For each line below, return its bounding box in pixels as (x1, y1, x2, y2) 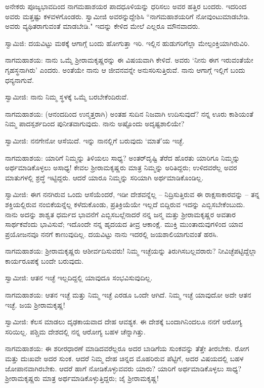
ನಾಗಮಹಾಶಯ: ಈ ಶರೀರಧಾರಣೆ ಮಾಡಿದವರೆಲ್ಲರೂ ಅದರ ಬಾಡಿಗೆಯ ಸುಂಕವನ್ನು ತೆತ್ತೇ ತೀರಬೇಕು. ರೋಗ (5, 343, 249, 354)
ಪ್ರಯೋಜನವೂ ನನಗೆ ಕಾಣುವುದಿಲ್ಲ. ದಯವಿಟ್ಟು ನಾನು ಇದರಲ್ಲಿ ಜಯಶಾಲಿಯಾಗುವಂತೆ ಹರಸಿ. (5, 228, 218, 239)
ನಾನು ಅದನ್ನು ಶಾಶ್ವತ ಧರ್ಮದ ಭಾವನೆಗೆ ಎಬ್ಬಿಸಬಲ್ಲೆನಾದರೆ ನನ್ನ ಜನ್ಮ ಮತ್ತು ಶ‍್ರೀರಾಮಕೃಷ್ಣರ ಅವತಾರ (5, 209, 236, 219)
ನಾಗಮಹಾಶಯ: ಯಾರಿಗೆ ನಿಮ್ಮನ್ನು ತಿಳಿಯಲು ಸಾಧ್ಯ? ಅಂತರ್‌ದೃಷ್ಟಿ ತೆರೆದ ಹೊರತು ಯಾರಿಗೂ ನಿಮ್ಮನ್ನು (5, 152, 240, 163)
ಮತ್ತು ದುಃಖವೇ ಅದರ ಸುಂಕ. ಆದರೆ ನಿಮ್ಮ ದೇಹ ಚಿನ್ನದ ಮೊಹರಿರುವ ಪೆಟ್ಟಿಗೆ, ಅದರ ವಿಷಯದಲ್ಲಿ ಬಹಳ (5, 353, 244, 364)
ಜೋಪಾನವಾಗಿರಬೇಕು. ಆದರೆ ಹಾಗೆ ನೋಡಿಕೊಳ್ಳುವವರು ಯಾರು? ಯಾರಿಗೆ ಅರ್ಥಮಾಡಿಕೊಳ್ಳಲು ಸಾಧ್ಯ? (5, 363, 241, 373)
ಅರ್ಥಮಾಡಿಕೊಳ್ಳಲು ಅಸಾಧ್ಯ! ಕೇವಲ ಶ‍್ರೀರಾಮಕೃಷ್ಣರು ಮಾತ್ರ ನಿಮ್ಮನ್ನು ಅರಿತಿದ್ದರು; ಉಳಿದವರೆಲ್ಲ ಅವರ (5, 162, 237, 173)
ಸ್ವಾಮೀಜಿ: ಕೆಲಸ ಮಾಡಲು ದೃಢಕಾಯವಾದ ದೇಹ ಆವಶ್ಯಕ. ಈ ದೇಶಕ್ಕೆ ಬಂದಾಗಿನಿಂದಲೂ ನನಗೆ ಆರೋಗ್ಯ (5, 316, 242, 327)
